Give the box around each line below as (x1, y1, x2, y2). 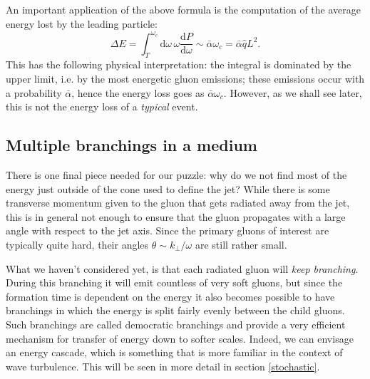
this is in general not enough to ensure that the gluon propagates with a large (6, 209, 346, 224)
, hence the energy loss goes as (71, 85, 205, 100)
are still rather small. (195, 237, 287, 252)
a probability (6, 85, 62, 100)
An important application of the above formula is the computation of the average (6, 2, 361, 16)
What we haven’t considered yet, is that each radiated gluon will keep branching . (6, 261, 359, 276)
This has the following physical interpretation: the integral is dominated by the (6, 57, 351, 72)
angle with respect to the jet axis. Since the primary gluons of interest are (6, 223, 329, 238)
